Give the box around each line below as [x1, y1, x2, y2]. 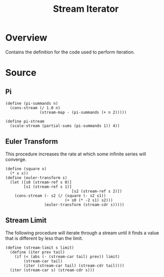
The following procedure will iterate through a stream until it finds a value [5, 229, 159, 236]
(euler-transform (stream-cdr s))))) [44, 202, 125, 207]
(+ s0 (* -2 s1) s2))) [64, 197, 113, 203]
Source [5, 67, 37, 78]
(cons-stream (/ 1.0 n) [10, 105, 60, 110]
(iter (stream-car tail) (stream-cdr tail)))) [24, 263, 125, 268]
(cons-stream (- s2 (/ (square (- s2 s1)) [14, 193, 106, 198]
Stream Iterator [53, 3, 119, 15]
